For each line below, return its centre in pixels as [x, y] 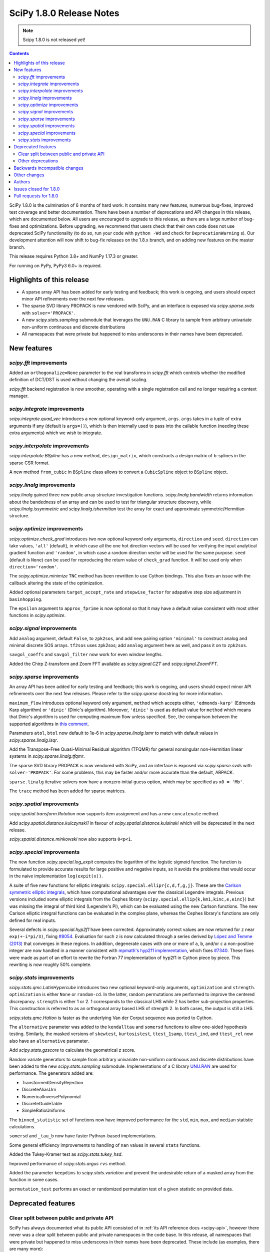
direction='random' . [34, 567]
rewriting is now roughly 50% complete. [50, 965]
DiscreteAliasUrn [39, 1090]
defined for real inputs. [33, 920]
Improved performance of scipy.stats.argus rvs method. [67, 1163]
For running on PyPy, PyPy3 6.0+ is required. [55, 265]
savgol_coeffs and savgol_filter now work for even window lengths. [86, 655]
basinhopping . [26, 599]
